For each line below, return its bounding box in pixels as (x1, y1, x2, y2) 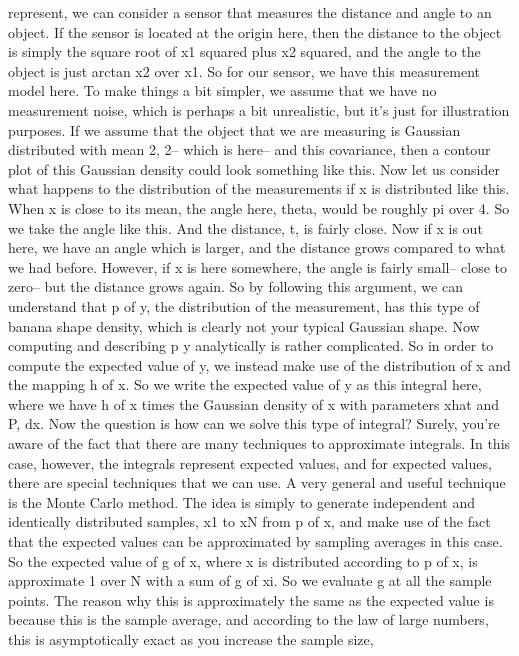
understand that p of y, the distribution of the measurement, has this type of (8, 295, 480, 316)
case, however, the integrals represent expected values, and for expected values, (8, 452, 492, 473)
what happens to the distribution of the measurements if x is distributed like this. (8, 178, 510, 199)
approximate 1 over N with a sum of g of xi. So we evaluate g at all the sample (8, 570, 492, 591)
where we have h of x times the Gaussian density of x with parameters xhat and (8, 393, 499, 414)
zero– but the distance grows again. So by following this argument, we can (8, 276, 463, 297)
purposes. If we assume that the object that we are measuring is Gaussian (8, 119, 461, 140)
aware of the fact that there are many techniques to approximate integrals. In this (8, 433, 511, 454)
